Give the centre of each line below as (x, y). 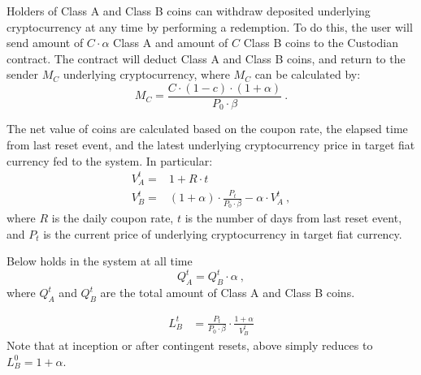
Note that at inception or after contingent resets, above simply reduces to (190, 345)
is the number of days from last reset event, (293, 217)
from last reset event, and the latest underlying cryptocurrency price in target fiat (211, 145)
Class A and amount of (171, 43)
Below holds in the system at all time (100, 261)
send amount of (45, 43)
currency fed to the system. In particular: (110, 160)
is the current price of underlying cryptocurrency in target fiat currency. (223, 233)
